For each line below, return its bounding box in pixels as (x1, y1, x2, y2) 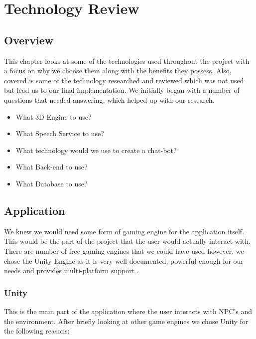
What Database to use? (15, 178, 88, 188)
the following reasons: (4, 326, 70, 336)
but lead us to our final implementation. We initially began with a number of (4, 85, 240, 95)
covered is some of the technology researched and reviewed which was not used (4, 75, 244, 85)
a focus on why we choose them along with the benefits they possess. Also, (4, 65, 232, 76)
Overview (4, 32, 54, 47)
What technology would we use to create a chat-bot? (15, 145, 177, 155)
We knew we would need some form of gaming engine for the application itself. (4, 226, 245, 236)
